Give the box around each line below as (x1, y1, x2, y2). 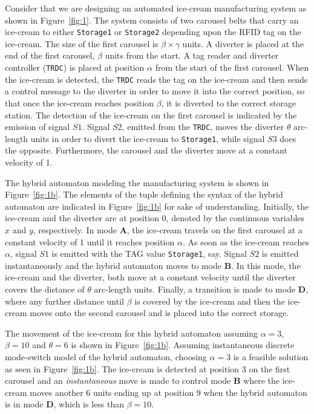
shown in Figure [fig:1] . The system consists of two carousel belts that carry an (5, 13, 299, 26)
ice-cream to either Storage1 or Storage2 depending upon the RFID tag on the (5, 25, 301, 38)
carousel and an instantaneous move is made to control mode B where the (5, 374, 280, 387)
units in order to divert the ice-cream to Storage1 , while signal (30, 132, 265, 144)
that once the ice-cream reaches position (5, 96, 154, 109)
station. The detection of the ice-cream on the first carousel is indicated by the (5, 108, 297, 121)
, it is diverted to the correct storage (161, 96, 296, 109)
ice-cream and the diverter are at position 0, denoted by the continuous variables (5, 212, 305, 224)
